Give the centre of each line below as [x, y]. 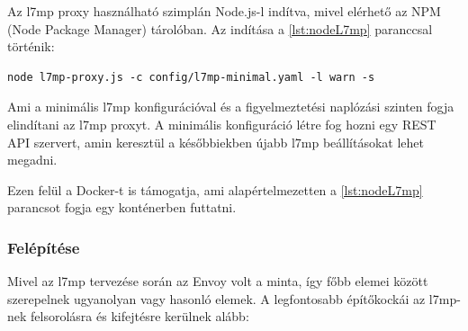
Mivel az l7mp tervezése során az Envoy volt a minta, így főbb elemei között [218, 281]
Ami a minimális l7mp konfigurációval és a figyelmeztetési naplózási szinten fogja [231, 107]
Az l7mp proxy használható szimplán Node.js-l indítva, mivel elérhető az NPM [224, 11]
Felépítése [44, 247]
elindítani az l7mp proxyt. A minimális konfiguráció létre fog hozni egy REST [222, 124]
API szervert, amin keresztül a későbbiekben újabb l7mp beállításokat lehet [216, 142]
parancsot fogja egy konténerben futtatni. [122, 207]
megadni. [32, 160]
